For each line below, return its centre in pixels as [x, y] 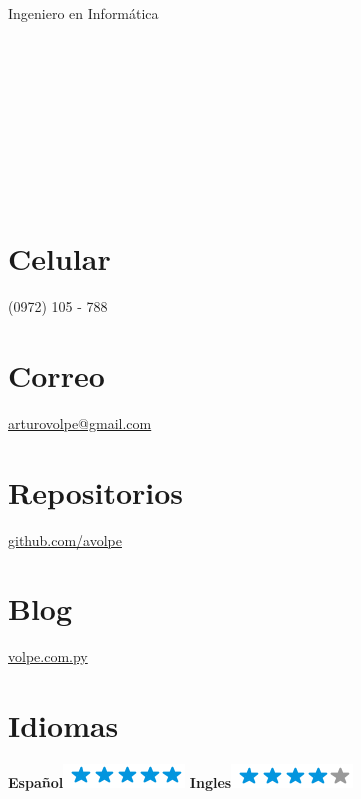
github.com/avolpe [65, 539]
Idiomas [63, 725]
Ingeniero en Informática [83, 13]
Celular [59, 258]
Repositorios [96, 491]
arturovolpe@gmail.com [80, 422]
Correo [56, 374]
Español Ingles [120, 781]
